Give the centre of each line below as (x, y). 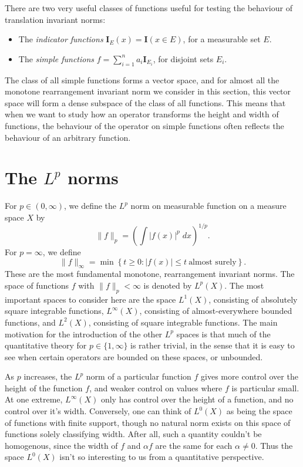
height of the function (44, 388)
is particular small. (265, 388)
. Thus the (274, 445)
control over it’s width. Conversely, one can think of (98, 411)
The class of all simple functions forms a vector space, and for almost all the (142, 79)
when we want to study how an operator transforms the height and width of (142, 114)
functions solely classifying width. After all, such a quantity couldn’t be (133, 434)
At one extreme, (34, 399)
